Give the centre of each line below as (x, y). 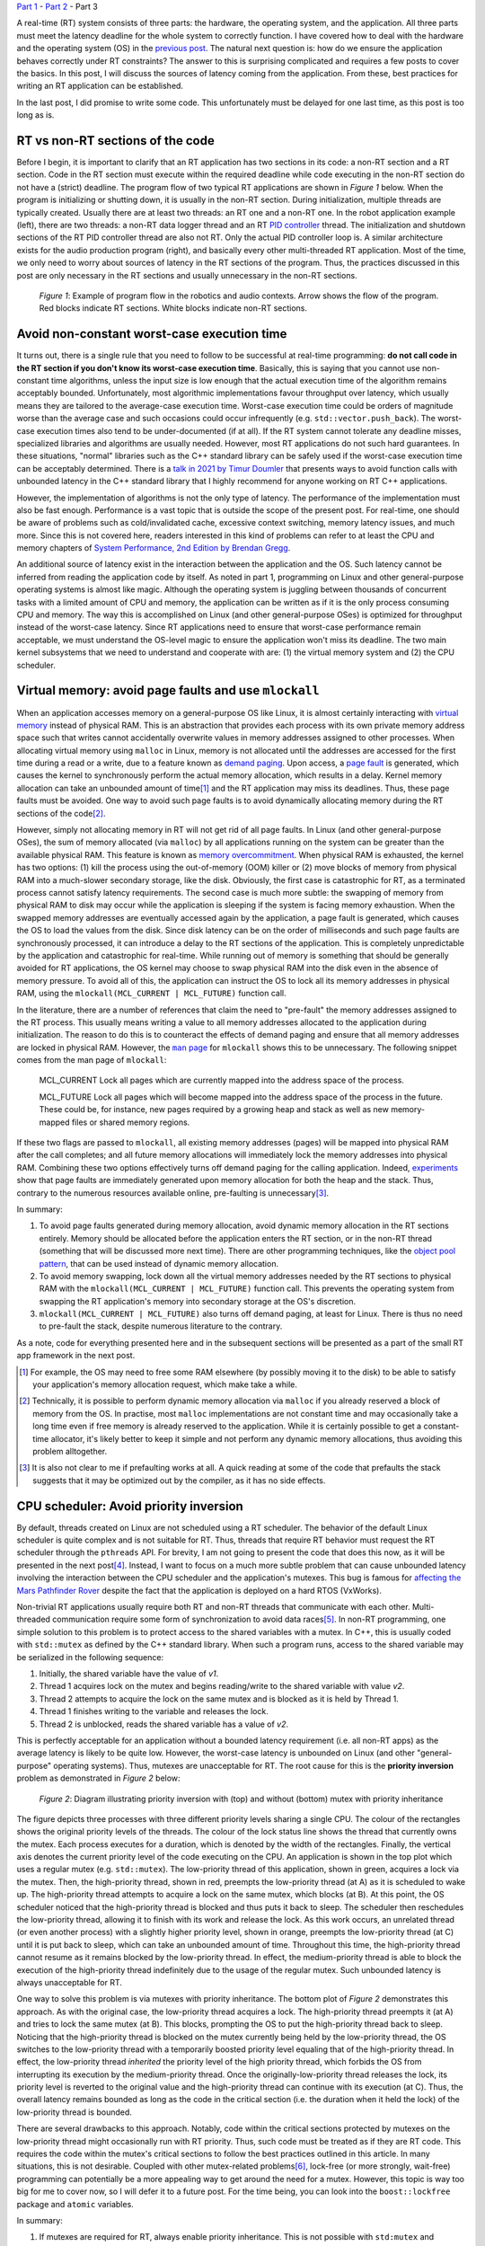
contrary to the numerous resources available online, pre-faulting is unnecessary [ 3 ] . (173, 1193)
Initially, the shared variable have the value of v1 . (129, 1673)
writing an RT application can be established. (100, 86)
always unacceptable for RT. (70, 1982)
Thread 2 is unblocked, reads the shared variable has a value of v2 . (164, 1724)
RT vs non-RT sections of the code (115, 141)
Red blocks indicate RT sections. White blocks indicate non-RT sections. (173, 308)
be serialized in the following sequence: (90, 1657)
